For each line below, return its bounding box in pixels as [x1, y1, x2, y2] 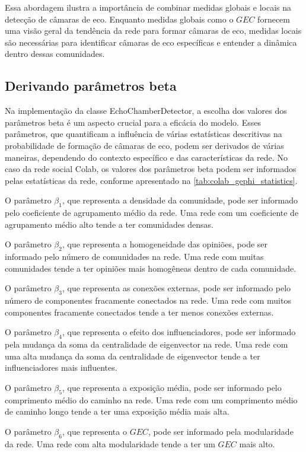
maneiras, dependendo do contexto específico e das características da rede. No [5, 151, 288, 163]
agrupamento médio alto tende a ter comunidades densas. [5, 218, 213, 230]
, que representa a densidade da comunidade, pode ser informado [62, 194, 298, 206]
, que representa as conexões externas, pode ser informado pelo [62, 282, 291, 294]
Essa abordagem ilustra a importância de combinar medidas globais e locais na [5, 1, 292, 13]
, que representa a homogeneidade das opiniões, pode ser [62, 238, 268, 250]
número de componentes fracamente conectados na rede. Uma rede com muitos [5, 294, 291, 307]
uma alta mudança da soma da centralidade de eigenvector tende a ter [5, 349, 260, 362]
